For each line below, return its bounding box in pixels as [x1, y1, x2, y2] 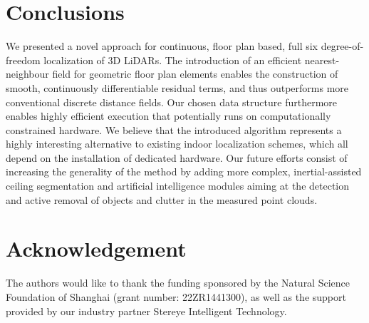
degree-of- [321, 39, 364, 53]
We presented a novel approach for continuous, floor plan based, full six [6, 39, 318, 53]
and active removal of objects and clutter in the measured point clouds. [6, 192, 318, 207]
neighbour [6, 66, 49, 81]
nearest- [304, 52, 340, 67]
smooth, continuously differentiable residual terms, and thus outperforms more [6, 80, 348, 95]
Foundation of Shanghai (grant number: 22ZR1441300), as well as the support [6, 289, 346, 304]
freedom [6, 52, 41, 67]
